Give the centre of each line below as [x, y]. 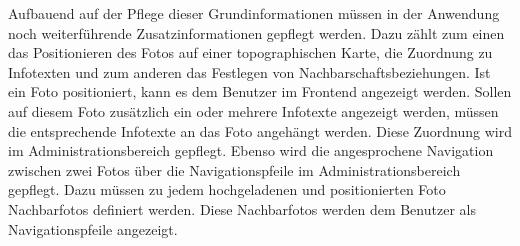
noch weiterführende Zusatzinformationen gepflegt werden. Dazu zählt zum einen [256, 32]
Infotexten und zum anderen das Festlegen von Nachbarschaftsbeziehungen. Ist [249, 71]
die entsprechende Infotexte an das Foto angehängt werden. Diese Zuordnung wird [260, 130]
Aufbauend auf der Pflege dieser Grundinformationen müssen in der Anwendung [254, 13]
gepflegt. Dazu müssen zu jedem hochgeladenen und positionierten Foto [227, 189]
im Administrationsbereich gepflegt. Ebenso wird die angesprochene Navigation [251, 150]
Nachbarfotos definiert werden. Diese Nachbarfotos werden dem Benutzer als [242, 208]
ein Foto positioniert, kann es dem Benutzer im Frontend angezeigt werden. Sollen [260, 91]
